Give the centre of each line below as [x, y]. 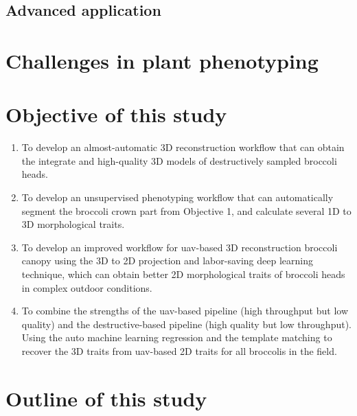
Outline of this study [106, 398]
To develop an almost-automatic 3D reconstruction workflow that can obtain [183, 147]
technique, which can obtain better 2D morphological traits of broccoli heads [183, 274]
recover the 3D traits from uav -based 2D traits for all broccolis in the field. [179, 351]
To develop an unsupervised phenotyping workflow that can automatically [177, 197]
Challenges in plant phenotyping [162, 60]
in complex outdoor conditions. [87, 287]
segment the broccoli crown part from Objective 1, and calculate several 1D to [186, 210]
